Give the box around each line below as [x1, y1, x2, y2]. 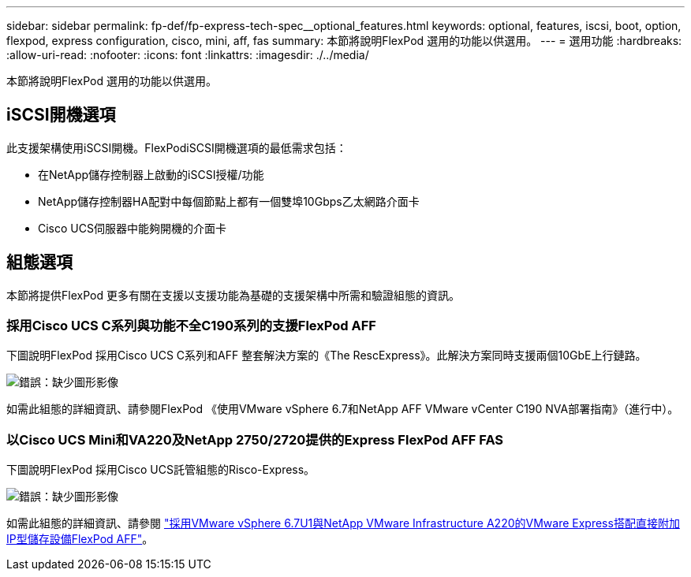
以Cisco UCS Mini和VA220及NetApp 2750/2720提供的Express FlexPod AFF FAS [6, 431, 504, 448]
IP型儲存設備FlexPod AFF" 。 [6, 532, 154, 546]
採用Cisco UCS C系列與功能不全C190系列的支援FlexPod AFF [6, 318, 376, 334]
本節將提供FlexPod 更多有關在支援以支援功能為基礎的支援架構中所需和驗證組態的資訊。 [6, 288, 460, 302]
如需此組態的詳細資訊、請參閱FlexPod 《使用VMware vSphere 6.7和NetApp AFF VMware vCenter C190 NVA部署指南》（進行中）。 [6, 402, 679, 416]
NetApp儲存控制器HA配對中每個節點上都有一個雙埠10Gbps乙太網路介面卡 [38, 194, 420, 208]
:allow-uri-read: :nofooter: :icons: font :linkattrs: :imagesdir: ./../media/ [6, 48, 369, 61]
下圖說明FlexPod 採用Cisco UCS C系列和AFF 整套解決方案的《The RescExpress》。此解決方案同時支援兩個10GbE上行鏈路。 [6, 348, 647, 363]
